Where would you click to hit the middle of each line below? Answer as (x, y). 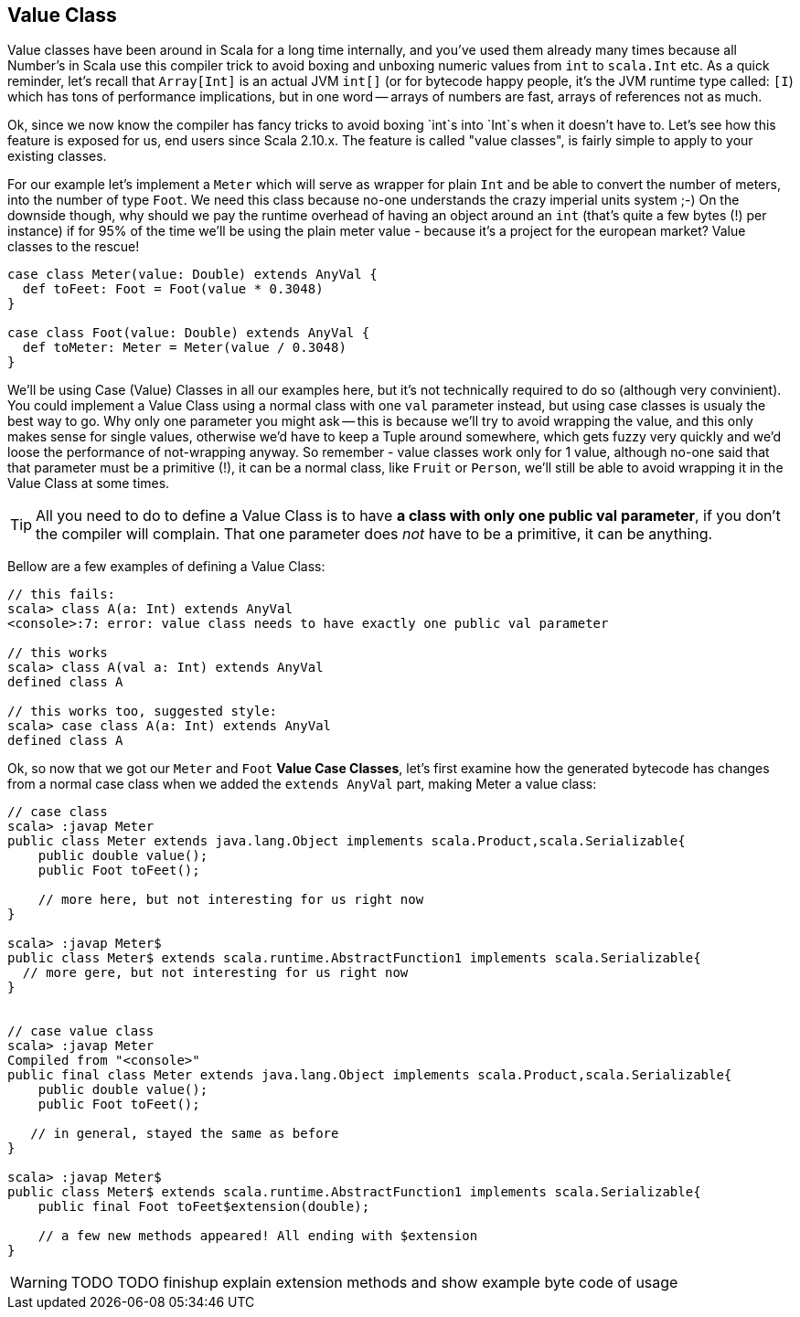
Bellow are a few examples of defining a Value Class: (166, 567)
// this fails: (62, 595)
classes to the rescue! (74, 247)
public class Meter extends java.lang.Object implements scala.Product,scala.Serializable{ (347, 841)
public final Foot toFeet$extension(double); (204, 1207)
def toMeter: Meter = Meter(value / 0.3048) (184, 348)
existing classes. (57, 156)
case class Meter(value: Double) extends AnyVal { (192, 275)
